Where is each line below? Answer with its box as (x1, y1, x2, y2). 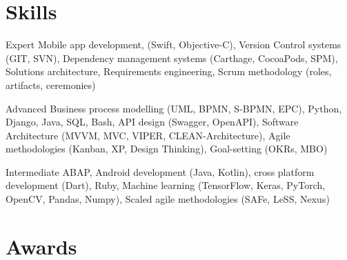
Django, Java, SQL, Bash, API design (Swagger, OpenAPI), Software (6, 114, 299, 129)
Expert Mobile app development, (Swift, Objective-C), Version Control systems (6, 37, 341, 52)
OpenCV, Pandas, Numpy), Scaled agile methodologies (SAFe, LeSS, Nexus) (6, 192, 330, 206)
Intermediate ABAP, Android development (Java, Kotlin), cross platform (6, 164, 315, 179)
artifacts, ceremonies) (6, 77, 96, 92)
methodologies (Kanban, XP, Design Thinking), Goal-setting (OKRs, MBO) (6, 141, 328, 156)
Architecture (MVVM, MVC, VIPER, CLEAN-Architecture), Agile (6, 128, 290, 142)
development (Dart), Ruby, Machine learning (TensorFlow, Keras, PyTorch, (6, 178, 326, 192)
